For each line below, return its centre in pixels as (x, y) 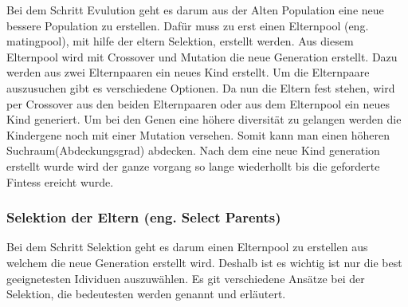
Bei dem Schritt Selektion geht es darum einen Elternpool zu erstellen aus (187, 247)
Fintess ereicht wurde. (60, 181)
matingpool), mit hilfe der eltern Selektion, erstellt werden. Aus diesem (180, 41)
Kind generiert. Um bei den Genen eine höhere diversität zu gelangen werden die (204, 119)
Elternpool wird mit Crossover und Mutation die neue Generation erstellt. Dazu (202, 56)
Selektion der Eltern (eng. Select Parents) (144, 217)
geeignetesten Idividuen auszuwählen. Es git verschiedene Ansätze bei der (186, 278)
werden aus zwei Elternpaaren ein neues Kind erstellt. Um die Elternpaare (188, 72)
